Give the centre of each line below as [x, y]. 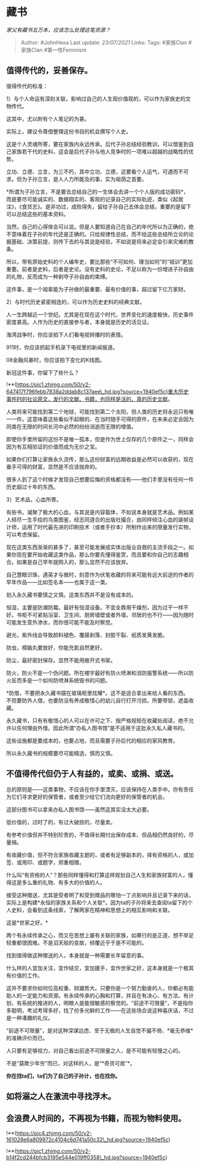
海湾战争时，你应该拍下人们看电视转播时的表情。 [66, 335]
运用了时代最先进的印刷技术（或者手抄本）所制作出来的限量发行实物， [108, 527]
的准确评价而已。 [27, 1038]
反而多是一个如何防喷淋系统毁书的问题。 [61, 680]
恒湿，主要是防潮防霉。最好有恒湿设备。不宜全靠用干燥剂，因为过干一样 [95, 607]
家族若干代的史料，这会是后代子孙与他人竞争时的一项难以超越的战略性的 [100, 151]
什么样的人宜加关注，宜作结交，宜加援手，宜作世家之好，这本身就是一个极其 [100, 968]
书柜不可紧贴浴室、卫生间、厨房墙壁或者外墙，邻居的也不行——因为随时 [105, 614]
